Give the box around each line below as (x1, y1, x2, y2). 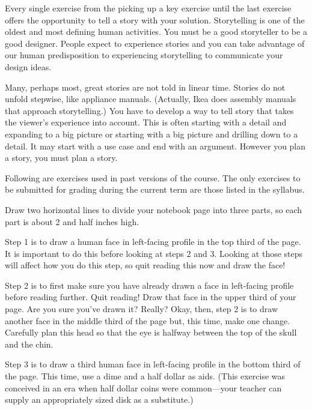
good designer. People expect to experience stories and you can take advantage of (5, 37, 305, 49)
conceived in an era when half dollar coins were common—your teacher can (5, 381, 282, 394)
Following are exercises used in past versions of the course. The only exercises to (5, 171, 301, 184)
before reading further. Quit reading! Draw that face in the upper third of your (5, 291, 296, 303)
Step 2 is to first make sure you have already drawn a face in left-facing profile (5, 279, 294, 291)
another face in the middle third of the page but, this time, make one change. (5, 314, 290, 327)
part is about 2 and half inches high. (5, 215, 139, 228)
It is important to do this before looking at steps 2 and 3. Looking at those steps (5, 247, 303, 259)
